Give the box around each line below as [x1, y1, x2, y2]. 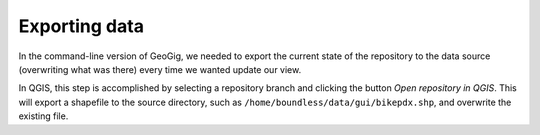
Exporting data [18, 15, 145, 37]
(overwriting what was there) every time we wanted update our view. [18, 63, 302, 75]
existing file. [18, 110, 69, 122]
